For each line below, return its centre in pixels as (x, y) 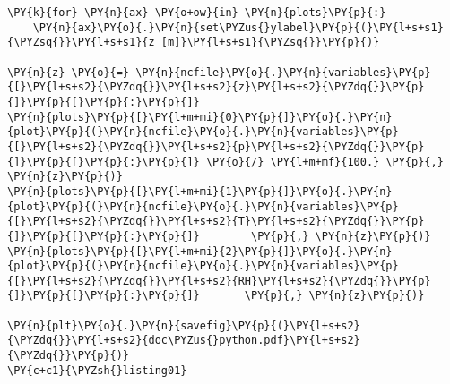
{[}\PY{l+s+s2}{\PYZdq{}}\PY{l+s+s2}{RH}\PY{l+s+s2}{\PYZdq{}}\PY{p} (219, 281)
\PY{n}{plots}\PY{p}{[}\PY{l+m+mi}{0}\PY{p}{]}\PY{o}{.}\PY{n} (200, 117)
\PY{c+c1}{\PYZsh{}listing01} (97, 370)
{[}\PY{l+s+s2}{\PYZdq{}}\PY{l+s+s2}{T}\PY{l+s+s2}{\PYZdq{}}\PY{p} (216, 222)
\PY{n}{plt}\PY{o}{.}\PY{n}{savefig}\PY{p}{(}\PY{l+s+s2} (184, 325)
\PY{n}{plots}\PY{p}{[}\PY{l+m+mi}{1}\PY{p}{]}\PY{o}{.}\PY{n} (200, 191)
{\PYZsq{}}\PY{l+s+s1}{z (81, 43)
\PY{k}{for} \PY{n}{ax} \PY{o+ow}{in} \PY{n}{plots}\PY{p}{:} (197, 13)
